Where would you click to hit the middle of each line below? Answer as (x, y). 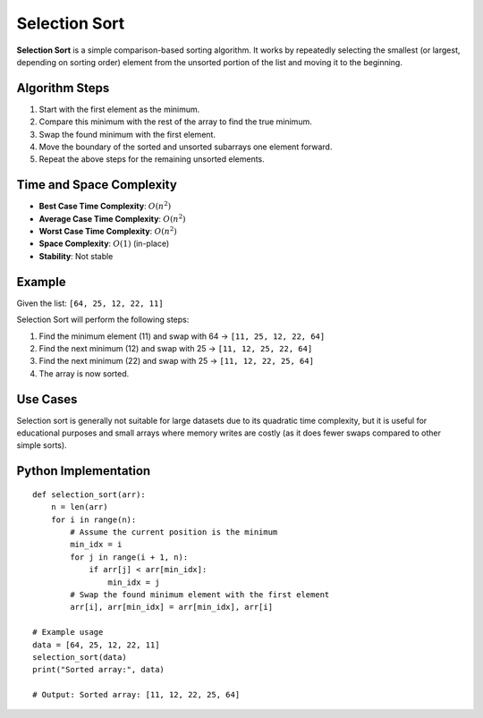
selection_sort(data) (80, 657)
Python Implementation (84, 471)
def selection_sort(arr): (89, 494)
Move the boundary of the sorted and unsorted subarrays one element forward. (186, 147)
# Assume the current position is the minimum (174, 532)
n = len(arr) (79, 507)
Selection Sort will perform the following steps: (103, 320)
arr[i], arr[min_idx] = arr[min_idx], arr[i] (171, 607)
